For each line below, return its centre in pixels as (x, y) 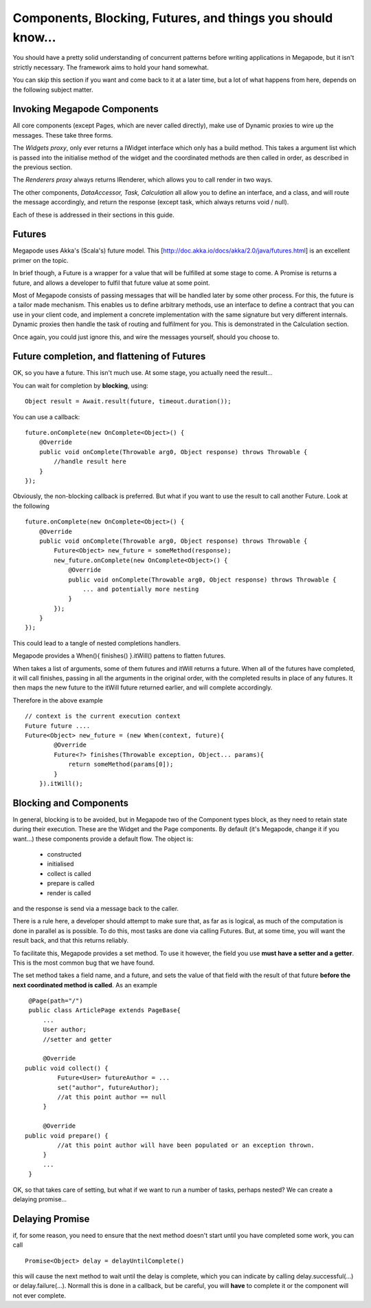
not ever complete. (40, 1295)
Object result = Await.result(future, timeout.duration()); (128, 401)
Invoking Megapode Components (86, 109)
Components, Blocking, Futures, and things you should (173, 18)
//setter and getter (78, 1039)
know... (34, 37)
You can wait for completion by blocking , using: (81, 385)
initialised (60, 864)
